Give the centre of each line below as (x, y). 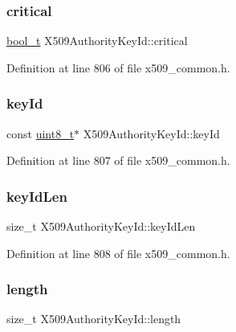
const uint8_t (41, 133)
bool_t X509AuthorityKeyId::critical (97, 41)
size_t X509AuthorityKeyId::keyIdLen (101, 226)
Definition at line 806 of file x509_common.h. (118, 67)
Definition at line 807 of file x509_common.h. (118, 160)
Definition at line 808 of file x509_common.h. (118, 253)
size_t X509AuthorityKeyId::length (94, 319)
